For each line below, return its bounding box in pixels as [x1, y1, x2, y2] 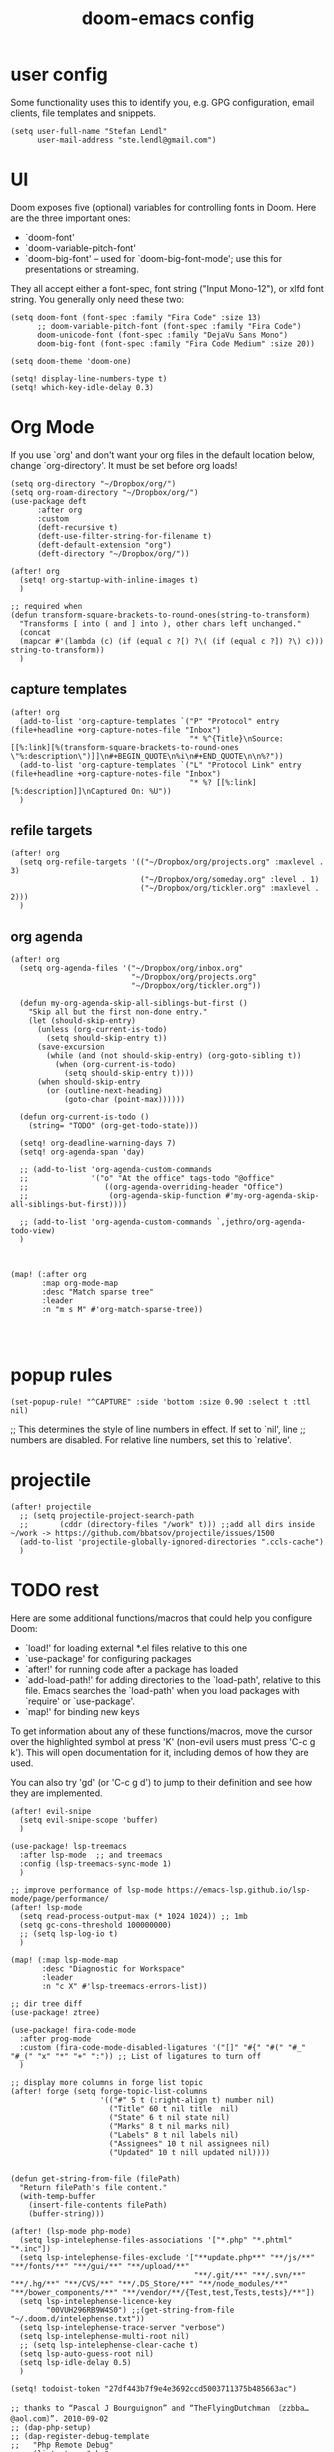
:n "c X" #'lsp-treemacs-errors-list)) [41, 1982, 208, 1992]
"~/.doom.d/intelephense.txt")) [10, 2314, 145, 2324]
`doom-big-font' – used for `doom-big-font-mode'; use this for [24, 252, 283, 264]
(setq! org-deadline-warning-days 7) [19, 1138, 177, 1149]
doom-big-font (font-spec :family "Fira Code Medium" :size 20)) [36, 338, 315, 349]
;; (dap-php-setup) [10, 2423, 92, 2433]
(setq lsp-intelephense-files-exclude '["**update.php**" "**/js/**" [19, 2253, 315, 2263]
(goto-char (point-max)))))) [63, 1095, 186, 1105]
